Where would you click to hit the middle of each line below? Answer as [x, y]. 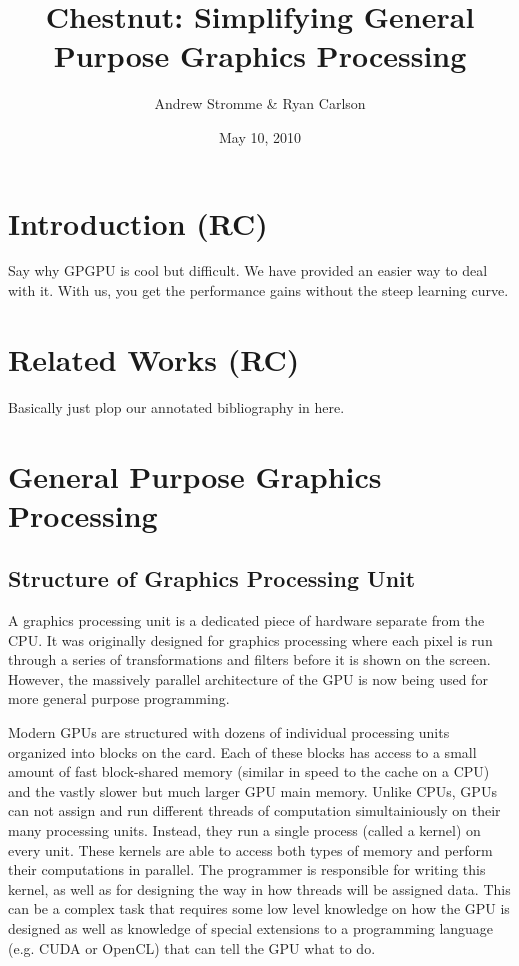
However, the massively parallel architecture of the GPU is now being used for [248, 678]
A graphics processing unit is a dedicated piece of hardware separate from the [246, 620]
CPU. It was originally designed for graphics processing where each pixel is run [250, 639]
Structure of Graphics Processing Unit [212, 578]
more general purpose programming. [119, 698]
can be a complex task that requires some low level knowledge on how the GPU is [259, 908]
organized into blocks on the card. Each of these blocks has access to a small [242, 751]
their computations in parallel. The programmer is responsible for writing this [247, 869]
